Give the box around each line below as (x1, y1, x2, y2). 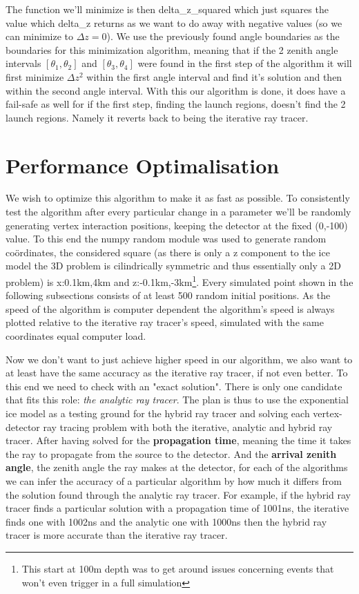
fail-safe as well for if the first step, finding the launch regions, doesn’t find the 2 (6, 97, 346, 111)
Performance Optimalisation (6, 151, 280, 179)
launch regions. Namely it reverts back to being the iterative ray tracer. (6, 110, 309, 124)
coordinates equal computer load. (6, 329, 146, 343)
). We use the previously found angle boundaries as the (106, 29, 340, 44)
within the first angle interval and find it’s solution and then (86, 69, 342, 84)
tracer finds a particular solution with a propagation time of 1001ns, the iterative (6, 501, 349, 515)
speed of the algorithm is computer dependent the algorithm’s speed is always (6, 301, 335, 316)
